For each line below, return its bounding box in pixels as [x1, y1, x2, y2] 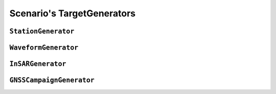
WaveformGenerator [9, 43, 79, 52]
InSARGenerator [9, 60, 66, 68]
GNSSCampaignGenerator [9, 76, 95, 84]
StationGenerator [9, 27, 75, 35]
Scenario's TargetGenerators [9, 8, 136, 19]
